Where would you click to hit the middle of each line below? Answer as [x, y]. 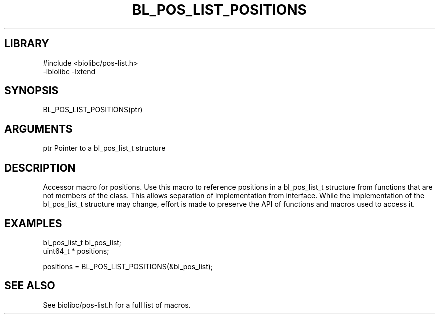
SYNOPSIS [31, 91]
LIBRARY [27, 44]
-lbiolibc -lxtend [69, 71]
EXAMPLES [33, 223]
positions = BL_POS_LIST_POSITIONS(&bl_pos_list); [128, 266]
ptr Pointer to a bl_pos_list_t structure [104, 148]
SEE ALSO [30, 286]
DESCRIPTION [40, 168]
